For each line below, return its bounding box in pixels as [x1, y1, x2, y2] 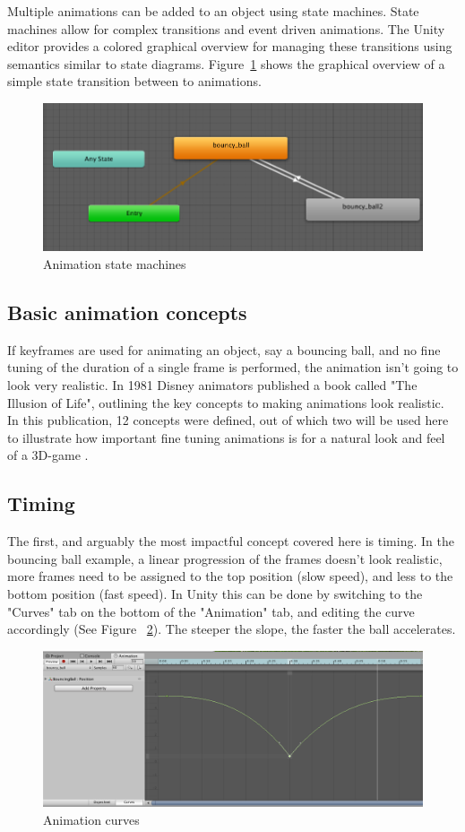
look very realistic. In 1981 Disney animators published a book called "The [7, 375, 418, 394]
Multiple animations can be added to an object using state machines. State [7, 2, 419, 20]
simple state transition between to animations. [7, 72, 262, 91]
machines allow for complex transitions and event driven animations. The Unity [7, 19, 445, 38]
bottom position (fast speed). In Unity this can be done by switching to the [7, 584, 423, 602]
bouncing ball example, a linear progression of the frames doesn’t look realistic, [7, 549, 443, 568]
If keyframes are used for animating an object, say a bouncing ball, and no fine [7, 340, 441, 359]
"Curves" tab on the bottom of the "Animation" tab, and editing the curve [7, 602, 415, 620]
